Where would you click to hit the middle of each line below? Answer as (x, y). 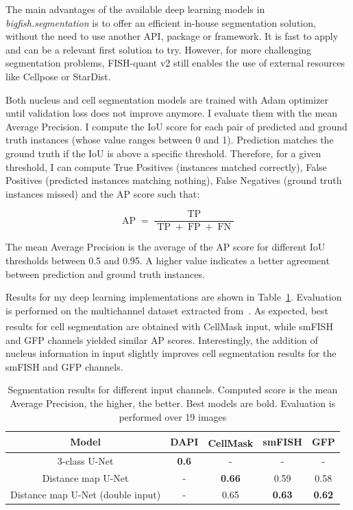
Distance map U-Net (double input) (86, 495)
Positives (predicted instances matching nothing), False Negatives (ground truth (174, 180)
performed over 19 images (173, 416)
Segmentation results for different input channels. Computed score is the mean (173, 390)
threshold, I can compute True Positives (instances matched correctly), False (166, 166)
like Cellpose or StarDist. (58, 76)
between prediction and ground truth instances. (105, 274)
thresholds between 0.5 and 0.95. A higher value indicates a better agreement (168, 260)
